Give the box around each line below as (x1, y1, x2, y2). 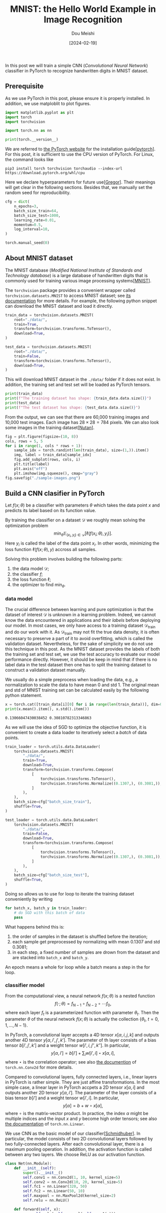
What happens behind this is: (5, 924, 65, 930)
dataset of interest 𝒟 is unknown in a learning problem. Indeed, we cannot (5, 612, 156, 618)
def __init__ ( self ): (14, 1166, 56, 1170)
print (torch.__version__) (5, 137, 58, 142)
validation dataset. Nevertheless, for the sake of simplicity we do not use (5, 641, 153, 647)
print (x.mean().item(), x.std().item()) (5, 706, 90, 711)
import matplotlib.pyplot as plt (5, 110, 74, 115)
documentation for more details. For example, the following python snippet (5, 298, 157, 304)
